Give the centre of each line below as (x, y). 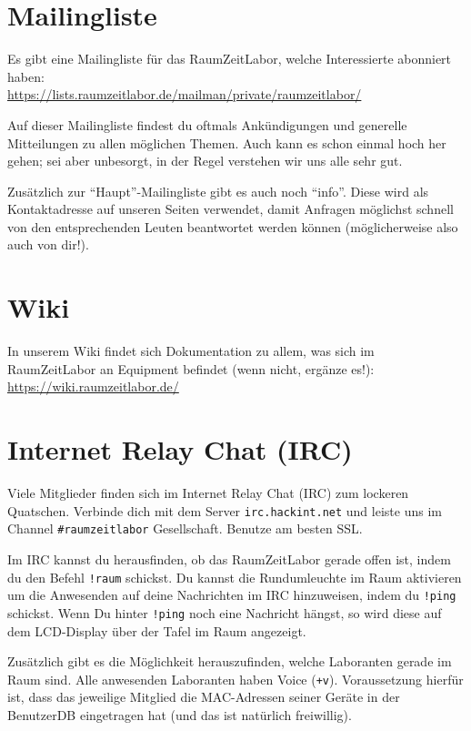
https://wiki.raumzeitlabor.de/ (93, 386)
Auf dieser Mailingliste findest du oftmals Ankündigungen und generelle (207, 124)
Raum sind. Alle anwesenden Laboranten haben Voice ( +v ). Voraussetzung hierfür (235, 679)
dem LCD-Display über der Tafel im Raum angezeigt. (157, 630)
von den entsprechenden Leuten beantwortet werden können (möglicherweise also (233, 226)
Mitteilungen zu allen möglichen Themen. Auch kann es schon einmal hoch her (227, 142)
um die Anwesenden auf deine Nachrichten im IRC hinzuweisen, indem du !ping (232, 595)
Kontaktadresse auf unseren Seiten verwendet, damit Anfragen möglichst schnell (230, 209)
